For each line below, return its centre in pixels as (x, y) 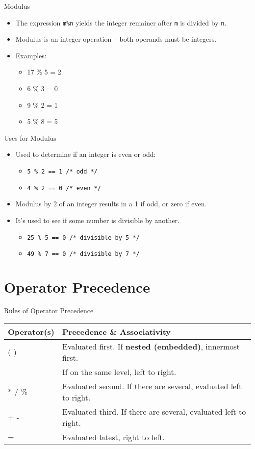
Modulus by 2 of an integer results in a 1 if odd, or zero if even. (111, 204)
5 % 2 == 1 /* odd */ (62, 172)
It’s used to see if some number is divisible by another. (97, 220)
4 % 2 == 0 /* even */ (64, 188)
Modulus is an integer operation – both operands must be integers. (116, 39)
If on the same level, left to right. (119, 372)
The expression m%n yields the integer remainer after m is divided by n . (121, 22)
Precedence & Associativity (117, 331)
